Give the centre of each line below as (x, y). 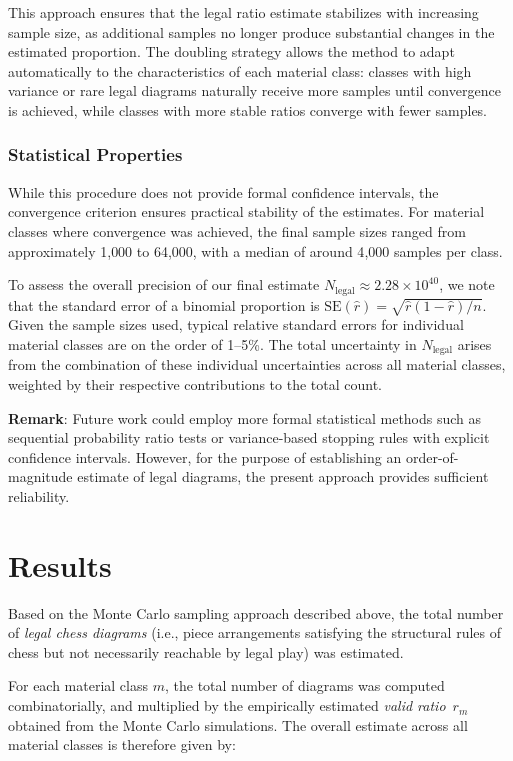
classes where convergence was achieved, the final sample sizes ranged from (237, 230)
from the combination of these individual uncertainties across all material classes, (257, 364)
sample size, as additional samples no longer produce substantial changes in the (251, 31)
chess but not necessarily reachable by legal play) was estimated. (206, 651)
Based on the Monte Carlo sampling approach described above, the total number (256, 612)
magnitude (40, 476)
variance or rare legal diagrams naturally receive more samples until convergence (254, 90)
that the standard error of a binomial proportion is (164, 304)
